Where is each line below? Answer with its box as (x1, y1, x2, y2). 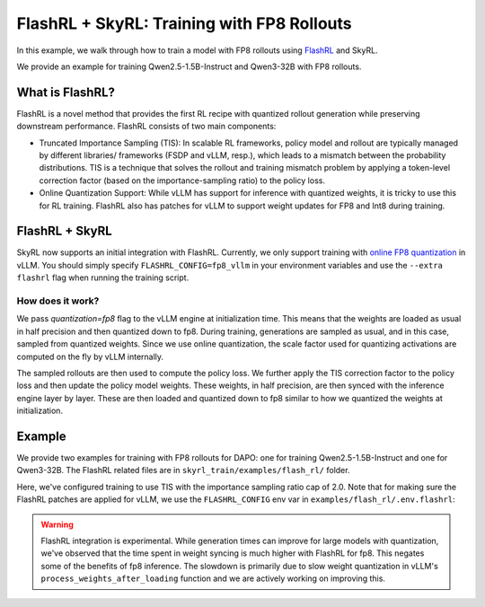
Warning (40, 519, 74, 530)
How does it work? (16, 295, 100, 307)
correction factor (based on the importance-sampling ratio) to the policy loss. (39, 175, 325, 186)
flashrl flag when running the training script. (16, 272, 190, 283)
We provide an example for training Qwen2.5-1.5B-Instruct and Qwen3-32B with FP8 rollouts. (16, 61, 362, 72)
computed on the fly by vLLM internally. (16, 351, 164, 362)
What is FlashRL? (16, 84, 116, 100)
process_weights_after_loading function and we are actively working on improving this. (40, 573, 386, 584)
